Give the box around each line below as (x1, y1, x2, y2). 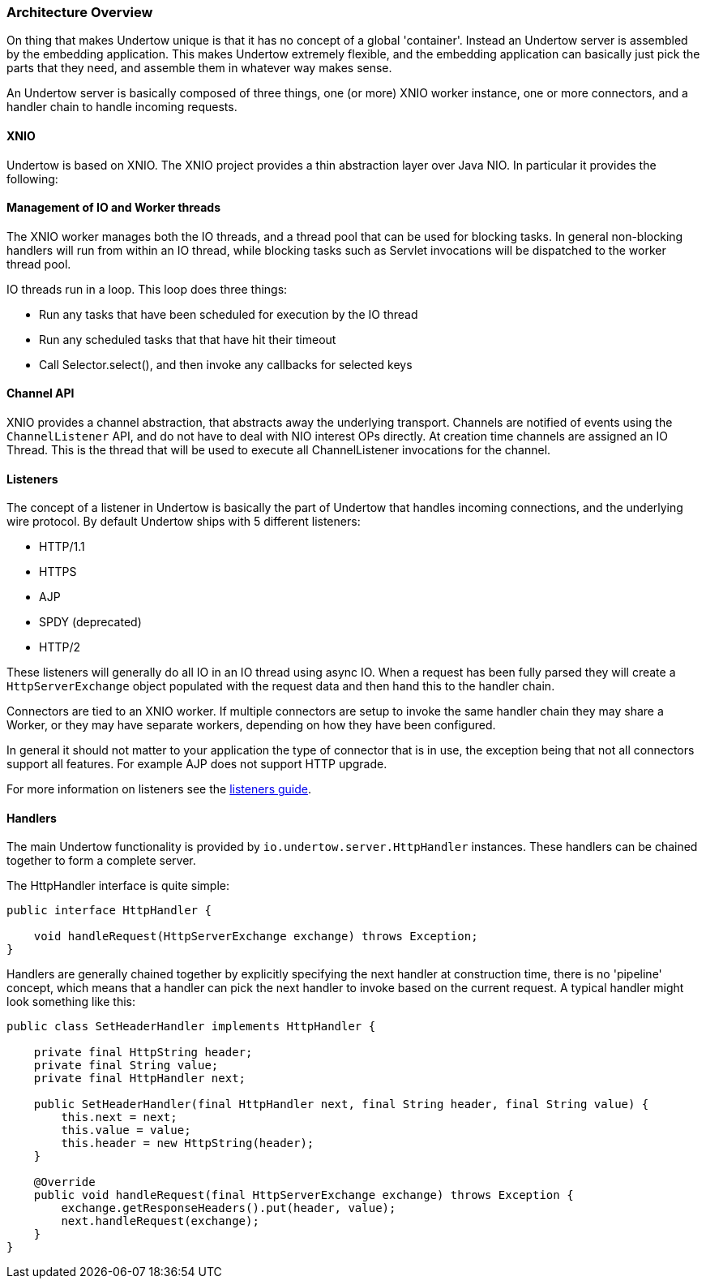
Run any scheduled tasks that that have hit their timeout (39, 332, 336, 346)
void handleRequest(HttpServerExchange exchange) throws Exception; (33, 930, 478, 943)
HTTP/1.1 (39, 539, 85, 554)
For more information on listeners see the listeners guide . (6, 782, 311, 797)
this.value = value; (61, 1124, 191, 1137)
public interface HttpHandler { (6, 904, 212, 918)
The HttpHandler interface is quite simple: (6, 879, 230, 893)
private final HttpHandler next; (33, 1072, 246, 1085)
